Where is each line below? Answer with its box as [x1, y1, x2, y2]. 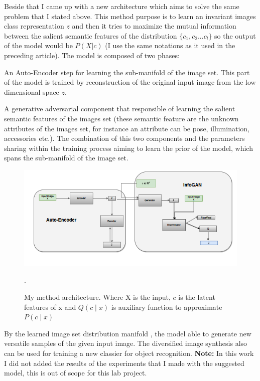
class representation [4, 21, 64, 31]
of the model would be [4, 40, 73, 51]
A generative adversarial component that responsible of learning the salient [4, 103, 235, 114]
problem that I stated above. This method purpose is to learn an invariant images [4, 11, 256, 21]
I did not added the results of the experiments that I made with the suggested [4, 357, 244, 368]
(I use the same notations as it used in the [105, 40, 235, 51]
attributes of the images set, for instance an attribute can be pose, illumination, [4, 123, 249, 133]
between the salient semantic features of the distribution [4, 30, 177, 41]
